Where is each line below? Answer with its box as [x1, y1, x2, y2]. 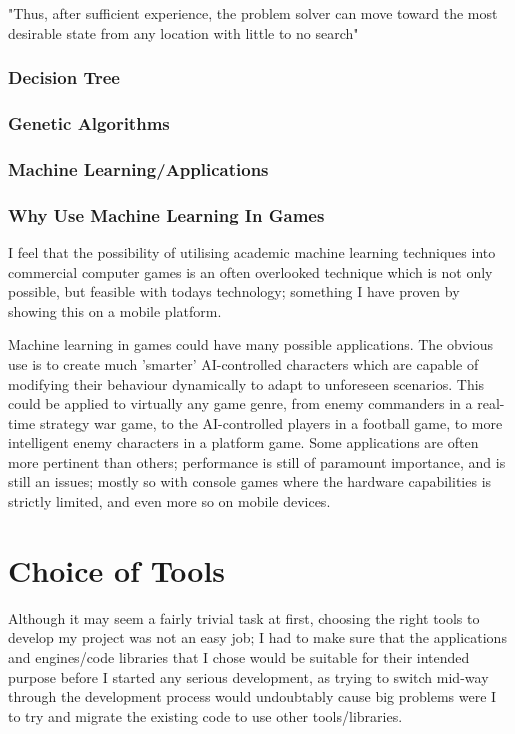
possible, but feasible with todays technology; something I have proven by [8, 281, 460, 302]
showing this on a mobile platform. [8, 300, 222, 321]
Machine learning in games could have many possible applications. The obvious [8, 334, 493, 355]
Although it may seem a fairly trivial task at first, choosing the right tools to [8, 607, 480, 628]
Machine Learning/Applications [8, 156, 269, 181]
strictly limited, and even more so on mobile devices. [8, 491, 331, 512]
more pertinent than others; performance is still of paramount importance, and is [8, 451, 506, 472]
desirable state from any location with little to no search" [8, 22, 359, 43]
